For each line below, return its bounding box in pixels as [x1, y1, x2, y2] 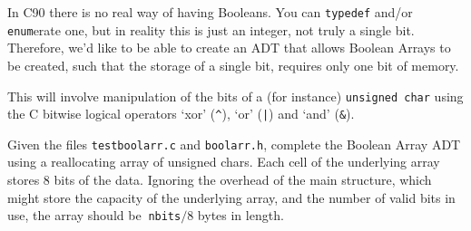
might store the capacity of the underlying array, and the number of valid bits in [7, 188, 456, 207]
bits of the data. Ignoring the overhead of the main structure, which [54, 170, 432, 189]
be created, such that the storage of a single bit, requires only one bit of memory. [7, 55, 459, 74]
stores [7, 170, 40, 189]
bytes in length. [197, 206, 284, 225]
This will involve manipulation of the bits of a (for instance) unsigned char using [7, 86, 464, 105]
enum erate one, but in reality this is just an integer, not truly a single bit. [7, 20, 415, 39]
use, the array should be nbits [7, 206, 182, 225]
